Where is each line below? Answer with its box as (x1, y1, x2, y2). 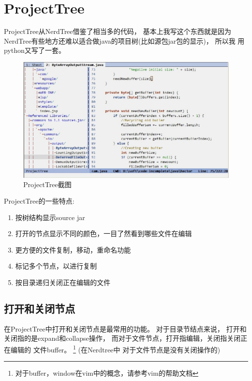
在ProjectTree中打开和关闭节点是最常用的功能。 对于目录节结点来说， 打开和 (4, 323, 247, 333)
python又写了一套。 (4, 45, 65, 55)
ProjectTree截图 (23, 179, 72, 190)
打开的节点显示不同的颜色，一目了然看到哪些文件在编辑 (15, 228, 192, 238)
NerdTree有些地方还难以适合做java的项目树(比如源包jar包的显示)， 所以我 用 (4, 35, 245, 46)
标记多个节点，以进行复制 (15, 261, 97, 271)
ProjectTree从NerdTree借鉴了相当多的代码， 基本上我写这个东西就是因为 (4, 26, 231, 36)
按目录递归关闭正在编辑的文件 (15, 277, 110, 287)
